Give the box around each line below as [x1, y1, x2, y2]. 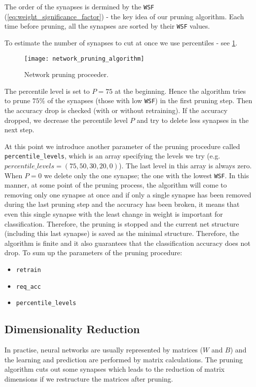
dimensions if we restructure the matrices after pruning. [4, 373, 173, 384]
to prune [4, 95, 31, 106]
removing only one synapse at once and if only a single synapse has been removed [4, 189, 252, 199]
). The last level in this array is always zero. [119, 160, 252, 171]
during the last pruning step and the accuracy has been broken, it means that [4, 199, 240, 209]
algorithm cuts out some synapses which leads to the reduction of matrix [4, 364, 225, 374]
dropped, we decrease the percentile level [4, 115, 128, 125]
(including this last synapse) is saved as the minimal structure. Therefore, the [4, 228, 239, 238]
